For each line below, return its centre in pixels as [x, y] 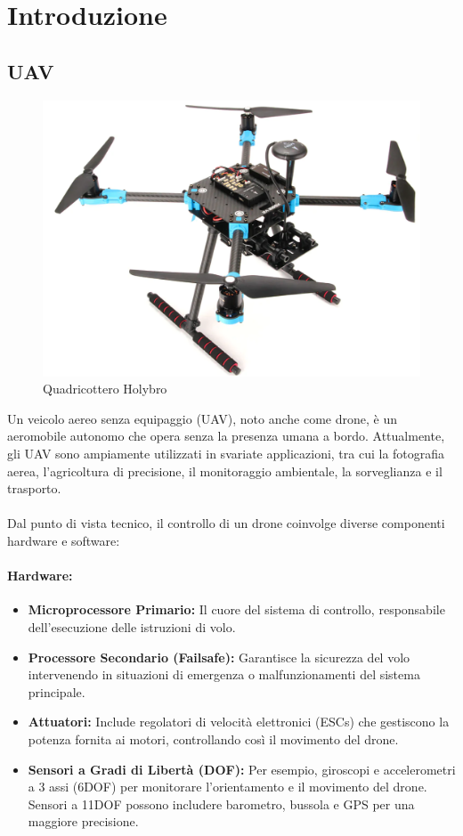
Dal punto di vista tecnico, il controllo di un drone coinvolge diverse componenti [226, 523]
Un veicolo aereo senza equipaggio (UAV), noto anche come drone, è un [203, 418]
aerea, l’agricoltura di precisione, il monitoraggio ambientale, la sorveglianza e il [225, 471]
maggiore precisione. [83, 821]
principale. [57, 691]
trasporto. [34, 488]
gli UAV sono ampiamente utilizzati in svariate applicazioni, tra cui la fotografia [226, 454]
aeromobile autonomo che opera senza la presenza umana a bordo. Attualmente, [226, 436]
